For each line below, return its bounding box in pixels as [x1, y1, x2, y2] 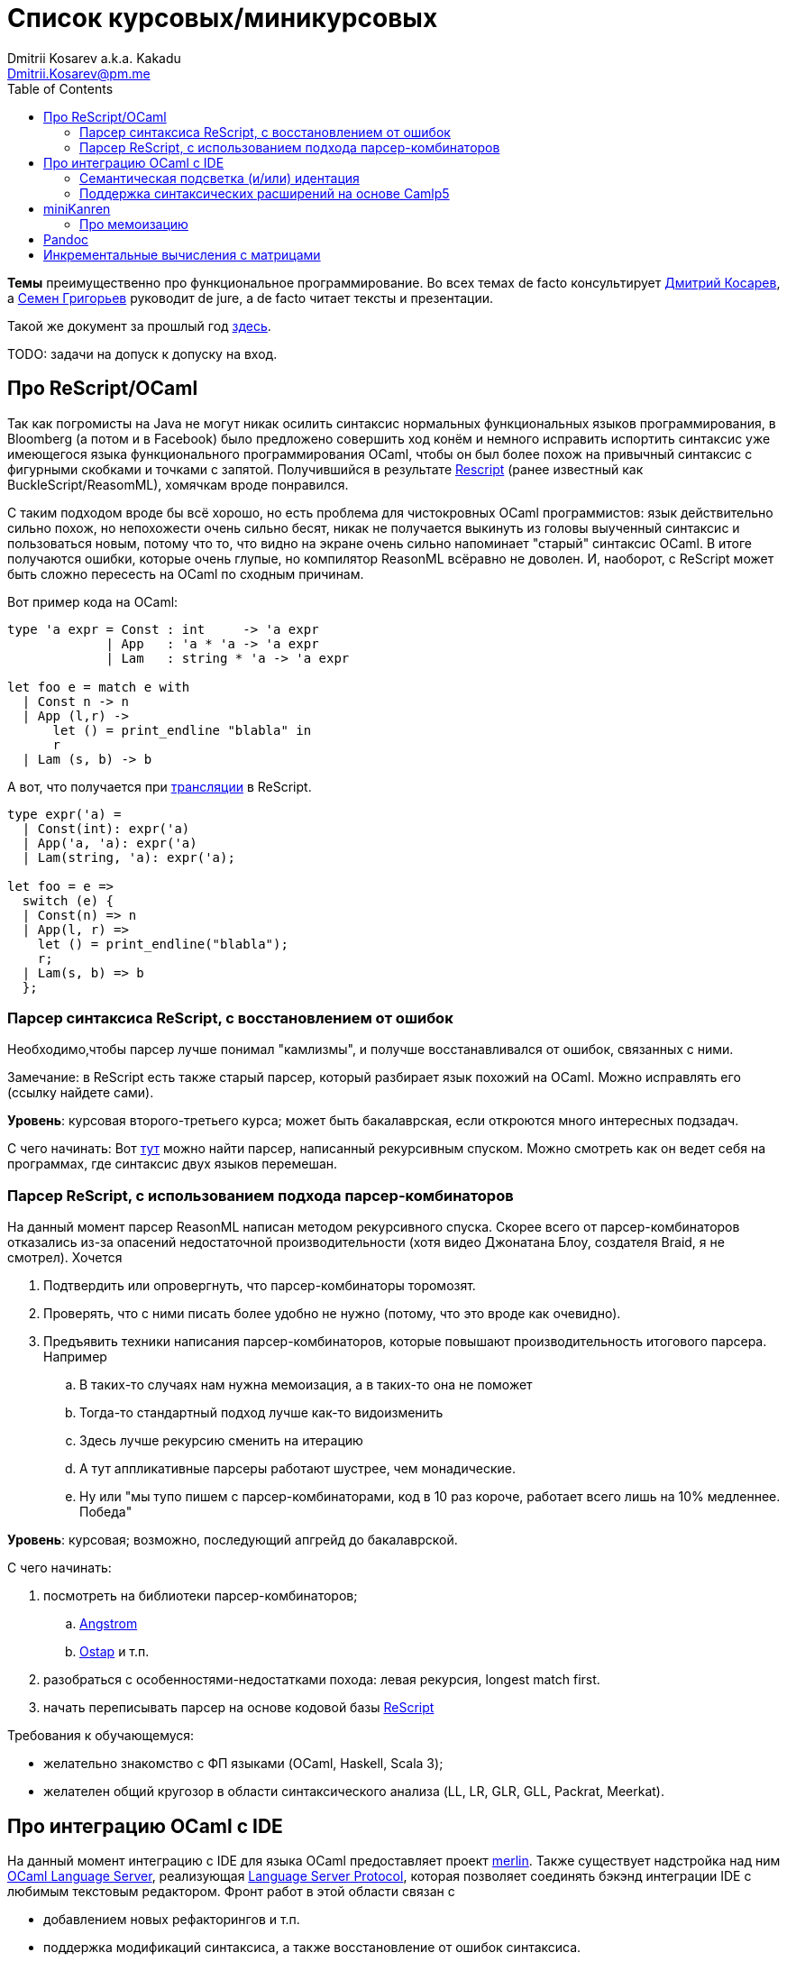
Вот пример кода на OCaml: [7, 593, 178, 610]
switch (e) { [22, 893, 114, 908]
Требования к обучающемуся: [7, 1728, 195, 1744]
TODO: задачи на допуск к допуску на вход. [7, 345, 278, 362]
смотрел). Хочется [7, 1250, 123, 1266]
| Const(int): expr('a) [22, 821, 190, 836]
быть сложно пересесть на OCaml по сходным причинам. [7, 565, 364, 582]
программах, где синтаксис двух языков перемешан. [7, 1156, 338, 1172]
